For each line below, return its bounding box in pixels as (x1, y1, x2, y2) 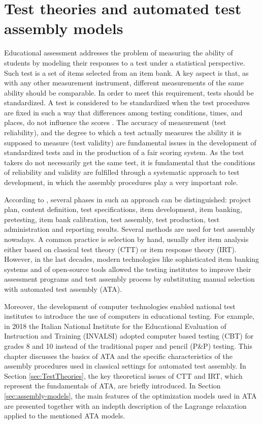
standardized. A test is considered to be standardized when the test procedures (4, 97, 250, 108)
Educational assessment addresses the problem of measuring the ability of (4, 47, 233, 58)
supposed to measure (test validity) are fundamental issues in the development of (4, 137, 256, 147)
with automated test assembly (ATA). (4, 283, 122, 294)
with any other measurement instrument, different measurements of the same (4, 77, 244, 88)
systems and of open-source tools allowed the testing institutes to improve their (4, 263, 251, 274)
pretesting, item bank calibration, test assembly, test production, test (4, 214, 220, 224)
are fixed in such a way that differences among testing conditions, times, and (4, 107, 243, 117)
